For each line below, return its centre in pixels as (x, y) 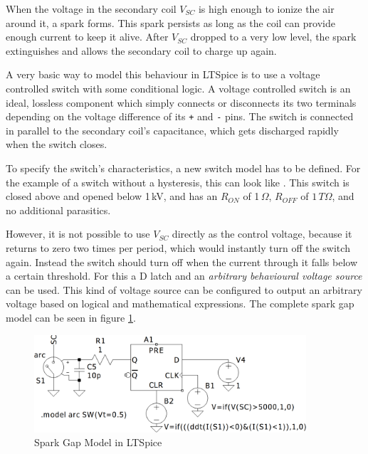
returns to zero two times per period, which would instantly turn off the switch (178, 247)
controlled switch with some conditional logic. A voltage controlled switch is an (178, 88)
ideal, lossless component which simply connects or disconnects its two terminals (181, 102)
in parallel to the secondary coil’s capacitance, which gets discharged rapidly (172, 130)
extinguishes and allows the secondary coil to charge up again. (141, 50)
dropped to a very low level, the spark (273, 37)
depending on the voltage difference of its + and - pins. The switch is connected (180, 116)
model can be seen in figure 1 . (71, 317)
